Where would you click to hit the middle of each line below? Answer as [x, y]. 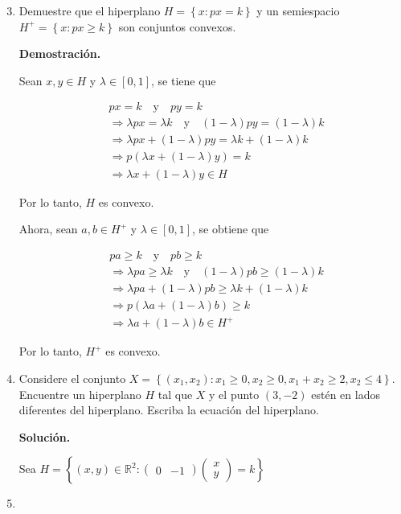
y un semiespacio [298, 10]
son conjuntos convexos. [177, 26]
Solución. [45, 436]
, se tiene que [183, 80]
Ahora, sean [48, 229]
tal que [175, 394]
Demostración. [60, 53]
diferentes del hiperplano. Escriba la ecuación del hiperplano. [169, 410]
